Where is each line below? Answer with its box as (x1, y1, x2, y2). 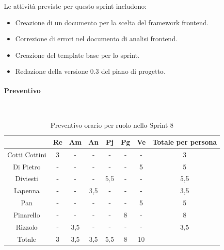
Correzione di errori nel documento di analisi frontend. (15, 33, 177, 44)
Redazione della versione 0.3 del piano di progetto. (15, 66, 165, 76)
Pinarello (13, 210, 40, 220)
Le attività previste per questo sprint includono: (4, 1, 147, 11)
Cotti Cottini (7, 149, 47, 159)
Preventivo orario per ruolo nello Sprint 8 (50, 120, 174, 130)
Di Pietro (13, 161, 41, 171)
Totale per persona (152, 136, 217, 147)
